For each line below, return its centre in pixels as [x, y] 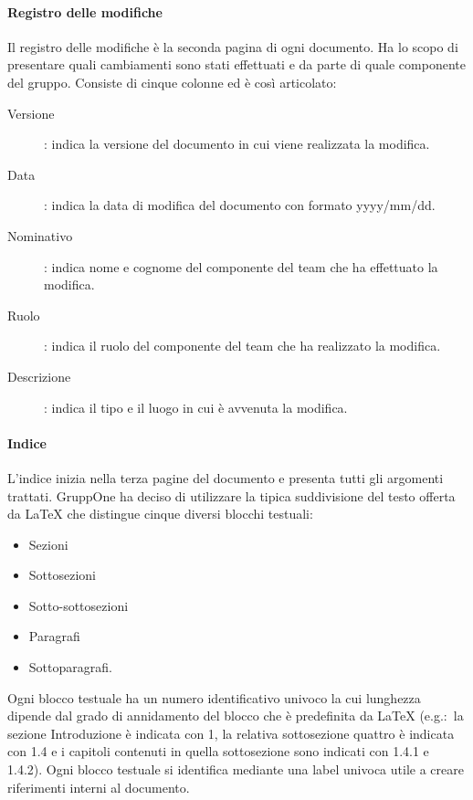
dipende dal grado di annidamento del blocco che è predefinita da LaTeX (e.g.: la [236, 716]
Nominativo [40, 235]
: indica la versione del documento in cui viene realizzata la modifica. [237, 144]
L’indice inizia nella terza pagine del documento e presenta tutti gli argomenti [226, 477]
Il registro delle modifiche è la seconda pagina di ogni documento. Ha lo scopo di [233, 46]
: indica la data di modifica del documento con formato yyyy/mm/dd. [240, 205]
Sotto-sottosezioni [79, 605]
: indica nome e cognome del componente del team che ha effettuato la [241, 266]
